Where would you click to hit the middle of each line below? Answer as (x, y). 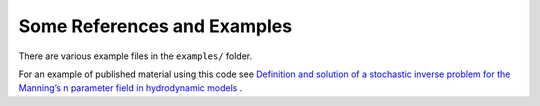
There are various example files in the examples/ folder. (135, 56)
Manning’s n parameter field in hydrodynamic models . (130, 88)
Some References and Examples (155, 26)
